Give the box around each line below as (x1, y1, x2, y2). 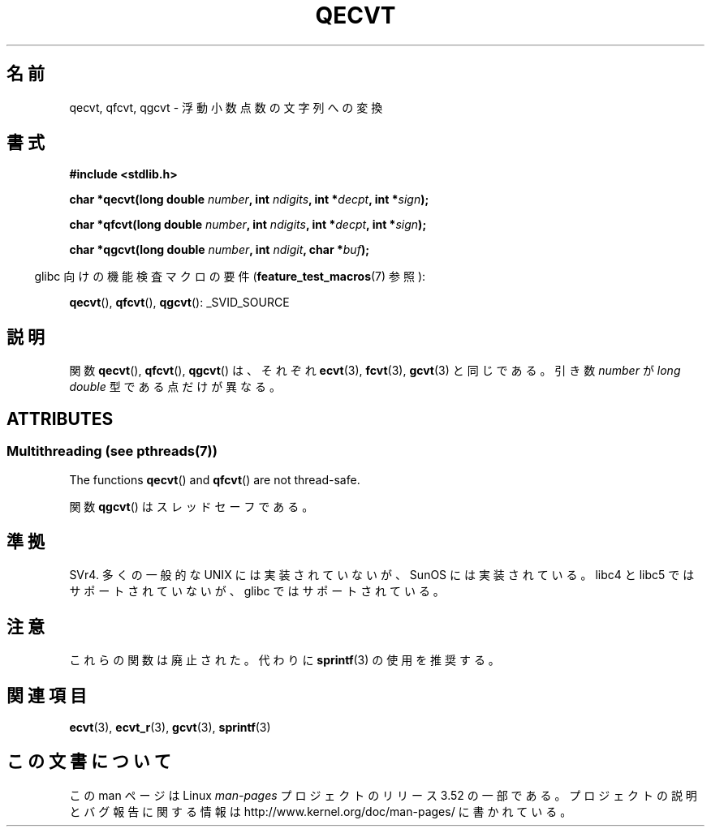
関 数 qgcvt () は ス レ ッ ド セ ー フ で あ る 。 (69, 499, 314, 513)
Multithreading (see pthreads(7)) (6, 443, 218, 460)
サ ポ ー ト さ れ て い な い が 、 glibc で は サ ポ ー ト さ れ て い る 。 (69, 584, 445, 599)
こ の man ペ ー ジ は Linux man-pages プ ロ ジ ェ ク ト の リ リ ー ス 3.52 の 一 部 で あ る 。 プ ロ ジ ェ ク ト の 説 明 (69, 788, 697, 802)
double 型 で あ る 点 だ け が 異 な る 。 (69, 380, 281, 394)
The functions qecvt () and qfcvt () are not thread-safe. (69, 472, 360, 487)
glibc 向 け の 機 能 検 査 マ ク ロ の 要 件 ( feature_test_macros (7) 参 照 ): (34, 269, 426, 284)
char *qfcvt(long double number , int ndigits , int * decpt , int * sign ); (69, 217, 427, 232)
